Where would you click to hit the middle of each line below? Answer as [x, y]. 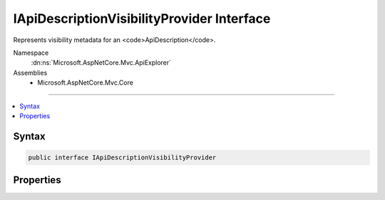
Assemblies [30, 73]
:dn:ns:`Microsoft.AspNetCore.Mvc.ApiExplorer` [101, 63]
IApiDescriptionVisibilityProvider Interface [142, 19]
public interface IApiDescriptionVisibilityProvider [122, 157]
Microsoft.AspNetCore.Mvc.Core [85, 83]
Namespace [31, 53]
